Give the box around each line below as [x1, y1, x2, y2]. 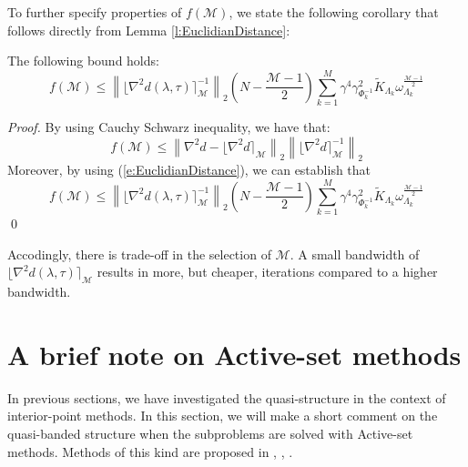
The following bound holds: [7, 51, 159, 70]
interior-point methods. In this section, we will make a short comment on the [7, 406, 438, 425]
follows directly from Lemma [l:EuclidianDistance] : [7, 20, 290, 39]
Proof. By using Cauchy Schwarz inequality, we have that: [7, 117, 331, 136]
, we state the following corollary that [229, 3, 439, 21]
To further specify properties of [7, 3, 182, 21]
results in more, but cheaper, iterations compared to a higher [97, 262, 438, 281]
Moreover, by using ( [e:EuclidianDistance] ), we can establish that [7, 160, 371, 179]
